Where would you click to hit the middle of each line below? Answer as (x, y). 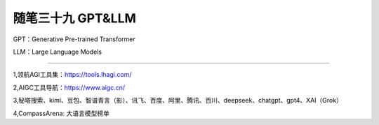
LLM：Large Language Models (57, 52)
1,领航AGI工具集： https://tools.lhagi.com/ (72, 75)
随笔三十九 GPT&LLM (75, 18)
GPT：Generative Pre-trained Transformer (74, 39)
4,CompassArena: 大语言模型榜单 (61, 113)
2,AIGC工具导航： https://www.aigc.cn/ (69, 87)
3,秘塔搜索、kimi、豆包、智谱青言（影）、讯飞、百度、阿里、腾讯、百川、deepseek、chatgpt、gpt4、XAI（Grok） (178, 101)
